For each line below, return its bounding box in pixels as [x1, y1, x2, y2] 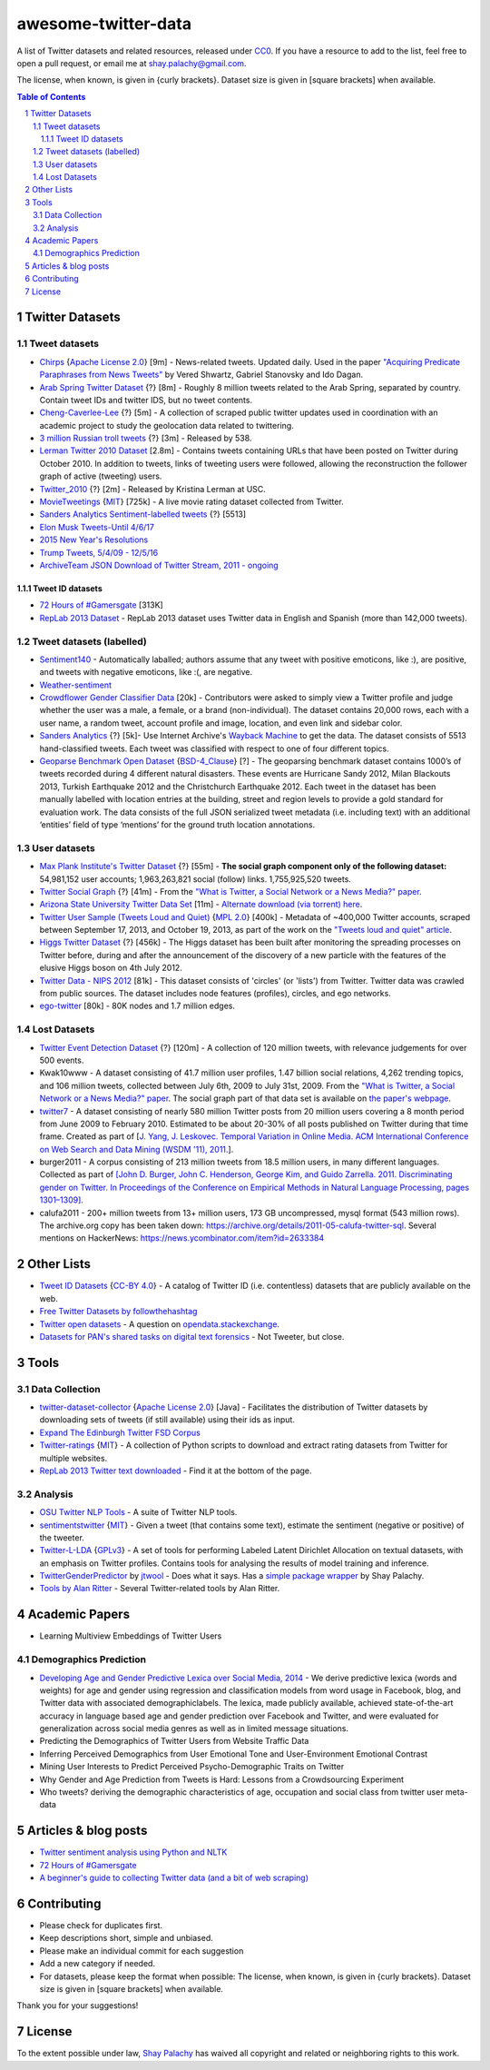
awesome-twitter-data [16, 14, 192, 34]
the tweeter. [39, 1531, 85, 1543]
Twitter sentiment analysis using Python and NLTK [39, 1847, 228, 1857]
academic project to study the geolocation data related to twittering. [39, 420, 294, 431]
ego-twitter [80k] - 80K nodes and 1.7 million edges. [39, 1000, 236, 1012]
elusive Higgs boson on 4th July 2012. [39, 963, 183, 974]
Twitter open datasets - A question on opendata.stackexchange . [39, 1318, 280, 1330]
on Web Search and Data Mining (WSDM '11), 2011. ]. [39, 1144, 234, 1154]
